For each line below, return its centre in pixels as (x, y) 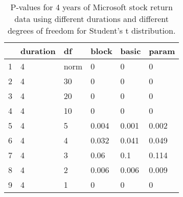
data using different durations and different (92, 19)
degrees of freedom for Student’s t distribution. (91, 30)
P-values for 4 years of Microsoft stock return (91, 7)
